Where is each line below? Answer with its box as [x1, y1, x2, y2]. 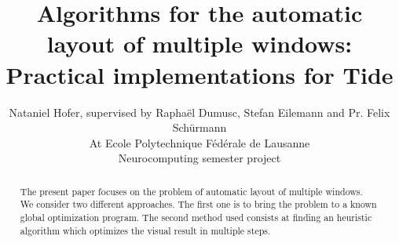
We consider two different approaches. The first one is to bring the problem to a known [20, 198, 377, 211]
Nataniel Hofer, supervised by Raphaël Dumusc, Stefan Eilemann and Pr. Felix [9, 103, 390, 120]
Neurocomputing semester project [118, 150, 281, 166]
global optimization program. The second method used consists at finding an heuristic [20, 210, 372, 223]
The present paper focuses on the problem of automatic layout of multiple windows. [20, 184, 363, 198]
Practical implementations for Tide [5, 58, 394, 90]
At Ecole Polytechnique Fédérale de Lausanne [89, 134, 310, 151]
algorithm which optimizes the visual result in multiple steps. [20, 223, 271, 237]
